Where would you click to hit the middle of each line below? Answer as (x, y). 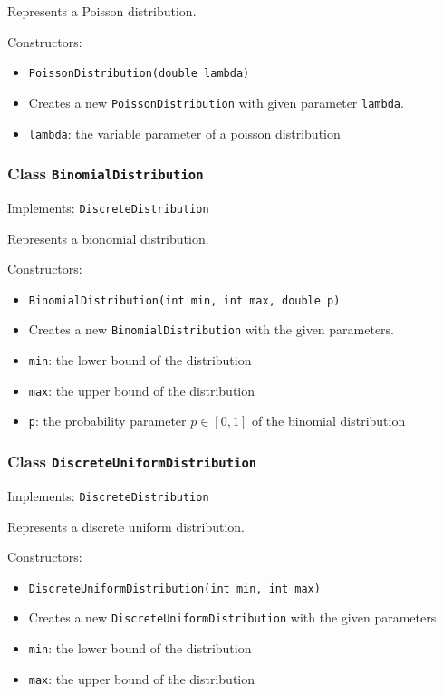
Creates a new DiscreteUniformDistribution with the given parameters (232, 617)
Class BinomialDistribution (106, 173)
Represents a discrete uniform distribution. (126, 526)
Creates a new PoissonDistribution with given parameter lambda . (216, 102)
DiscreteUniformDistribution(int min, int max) (174, 588)
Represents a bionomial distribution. (108, 238)
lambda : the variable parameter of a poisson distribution (184, 133)
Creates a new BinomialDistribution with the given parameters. (212, 329)
